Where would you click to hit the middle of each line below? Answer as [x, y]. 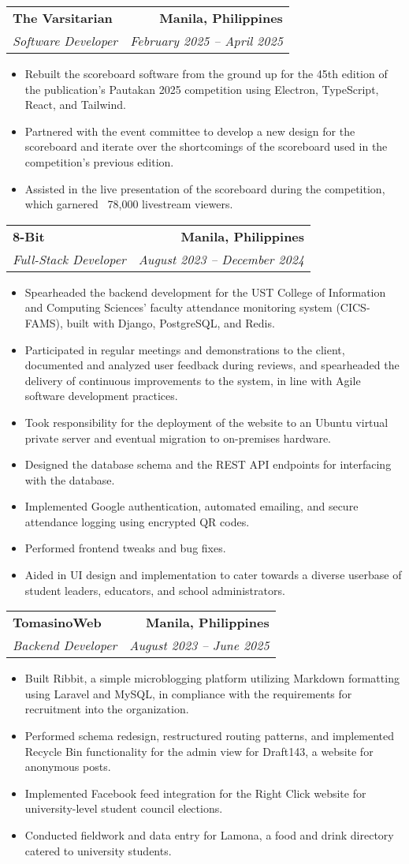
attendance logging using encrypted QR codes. [137, 521]
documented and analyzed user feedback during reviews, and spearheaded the [212, 365]
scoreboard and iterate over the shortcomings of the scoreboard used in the [206, 146]
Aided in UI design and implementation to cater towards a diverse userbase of [213, 575]
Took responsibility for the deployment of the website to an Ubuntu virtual [206, 422]
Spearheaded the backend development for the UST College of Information [205, 292]
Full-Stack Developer [69, 259]
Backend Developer [65, 645]
